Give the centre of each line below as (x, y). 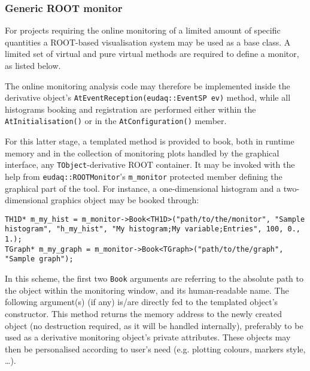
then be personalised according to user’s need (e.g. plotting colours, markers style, (155, 349)
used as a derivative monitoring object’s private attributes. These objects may (148, 337)
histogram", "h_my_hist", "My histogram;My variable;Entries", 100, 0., (153, 229)
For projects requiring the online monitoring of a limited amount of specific (143, 30)
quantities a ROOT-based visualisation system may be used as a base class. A (148, 42)
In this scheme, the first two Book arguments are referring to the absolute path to (154, 278)
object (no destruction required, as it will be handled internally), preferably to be (154, 325)
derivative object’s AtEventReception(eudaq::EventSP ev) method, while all (148, 97)
